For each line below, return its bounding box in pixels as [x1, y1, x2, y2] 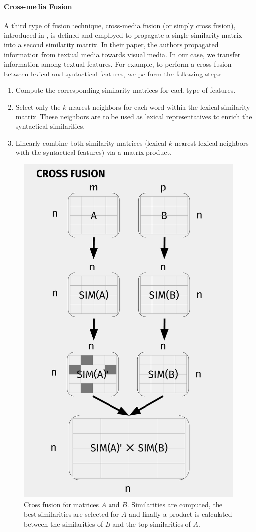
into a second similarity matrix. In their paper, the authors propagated [4, 39, 219, 49]
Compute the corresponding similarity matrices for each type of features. [15, 85, 236, 95]
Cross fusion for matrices [24, 499, 99, 509]
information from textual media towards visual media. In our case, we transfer [4, 49, 241, 59]
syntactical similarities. [15, 121, 85, 131]
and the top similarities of [112, 518, 191, 529]
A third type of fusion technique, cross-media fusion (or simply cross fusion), [4, 20, 236, 30]
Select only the [15, 101, 61, 112]
